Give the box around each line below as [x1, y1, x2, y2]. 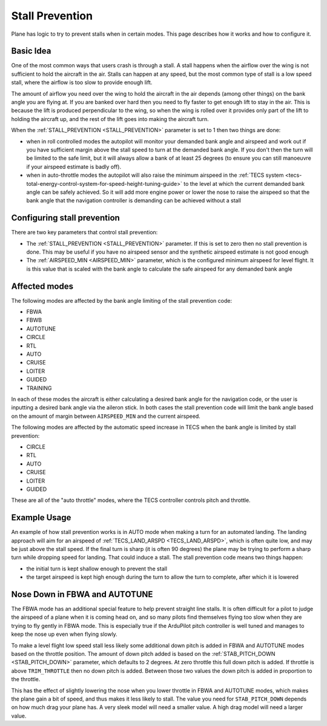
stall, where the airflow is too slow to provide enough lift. [11, 79, 153, 86]
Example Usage [11, 512, 71, 523]
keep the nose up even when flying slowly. [11, 630, 117, 638]
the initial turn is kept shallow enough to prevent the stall [26, 565, 168, 572]
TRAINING [26, 384, 52, 392]
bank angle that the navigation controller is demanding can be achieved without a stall [26, 197, 242, 204]
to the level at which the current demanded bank [183, 180, 305, 187]
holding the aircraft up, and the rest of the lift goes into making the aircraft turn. [11, 115, 209, 122]
